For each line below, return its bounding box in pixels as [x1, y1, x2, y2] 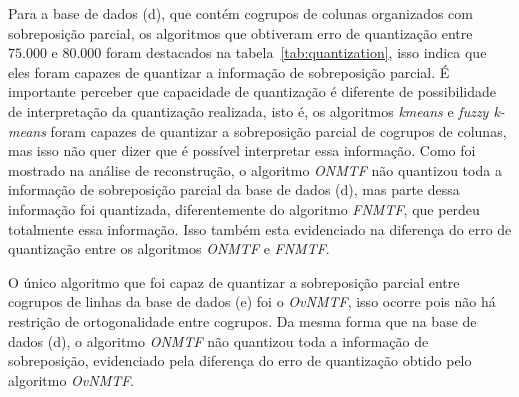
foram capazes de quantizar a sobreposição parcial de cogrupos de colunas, [50, 120, 507, 141]
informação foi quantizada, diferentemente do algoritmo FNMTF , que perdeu [8, 198, 480, 219]
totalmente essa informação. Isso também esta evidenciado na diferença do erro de [8, 218, 512, 239]
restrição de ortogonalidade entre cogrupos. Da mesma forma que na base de [8, 310, 477, 331]
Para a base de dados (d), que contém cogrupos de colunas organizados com [8, 3, 473, 23]
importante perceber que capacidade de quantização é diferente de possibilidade [8, 81, 496, 102]
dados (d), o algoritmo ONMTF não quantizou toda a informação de [8, 330, 429, 351]
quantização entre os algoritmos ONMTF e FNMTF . [8, 238, 330, 259]
